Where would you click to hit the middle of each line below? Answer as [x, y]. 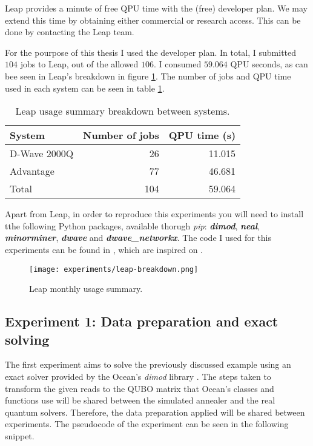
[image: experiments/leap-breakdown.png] [114, 269]
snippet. [20, 435]
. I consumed [178, 64]
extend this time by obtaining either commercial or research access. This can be [153, 20]
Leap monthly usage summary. [86, 289]
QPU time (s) [202, 135]
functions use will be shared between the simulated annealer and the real [140, 400]
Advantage [32, 171]
